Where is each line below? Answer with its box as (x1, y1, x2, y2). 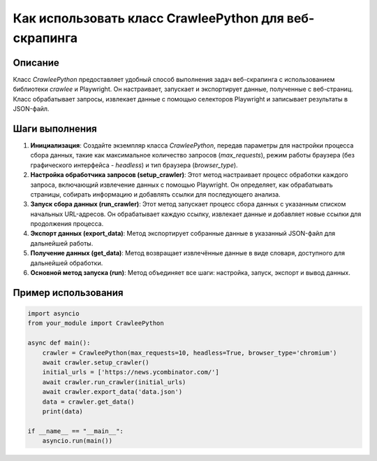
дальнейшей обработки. (30, 259, 103, 267)
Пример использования (13, 287, 124, 299)
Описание (13, 57, 59, 69)
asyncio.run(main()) (42, 437, 113, 445)
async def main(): (27, 339, 91, 347)
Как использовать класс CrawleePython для (13, 10, 284, 26)
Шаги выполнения (13, 122, 97, 134)
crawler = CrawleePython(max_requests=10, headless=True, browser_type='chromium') (42, 348, 337, 357)
